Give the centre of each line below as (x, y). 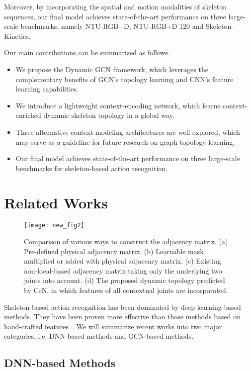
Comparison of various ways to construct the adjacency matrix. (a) (126, 241)
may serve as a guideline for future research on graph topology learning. (125, 141)
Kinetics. (17, 36)
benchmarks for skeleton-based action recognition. (92, 168)
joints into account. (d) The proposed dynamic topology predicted (125, 280)
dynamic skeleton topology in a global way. (109, 115)
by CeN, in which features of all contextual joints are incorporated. (126, 290)
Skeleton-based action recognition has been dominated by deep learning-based (123, 307)
